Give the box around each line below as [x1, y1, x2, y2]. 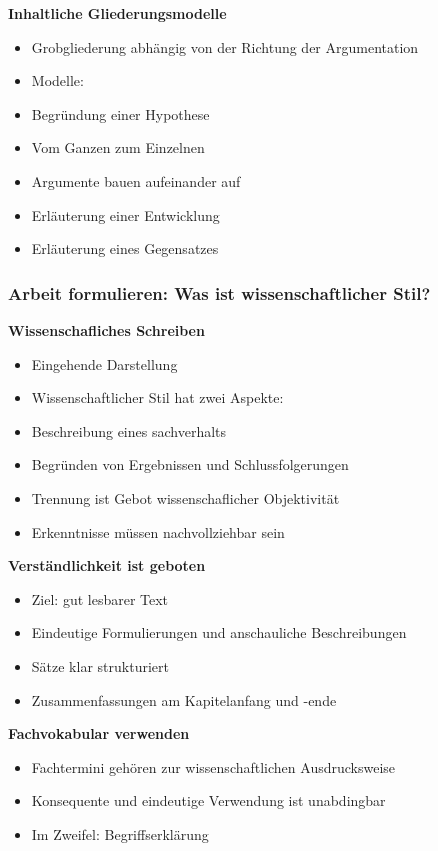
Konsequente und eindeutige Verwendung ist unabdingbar [31, 790, 386, 811]
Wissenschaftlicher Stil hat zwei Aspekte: [31, 387, 284, 408]
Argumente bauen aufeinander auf [31, 170, 241, 191]
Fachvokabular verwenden [8, 723, 190, 744]
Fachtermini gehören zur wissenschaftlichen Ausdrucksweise [31, 756, 396, 777]
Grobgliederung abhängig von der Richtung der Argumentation [31, 36, 419, 57]
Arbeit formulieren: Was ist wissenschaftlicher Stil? [8, 280, 431, 305]
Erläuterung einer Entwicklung [31, 204, 220, 225]
